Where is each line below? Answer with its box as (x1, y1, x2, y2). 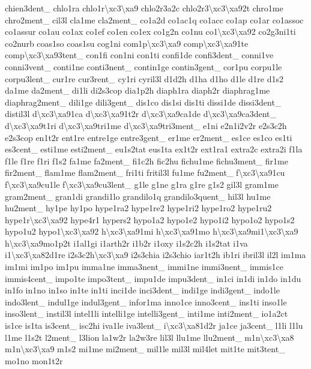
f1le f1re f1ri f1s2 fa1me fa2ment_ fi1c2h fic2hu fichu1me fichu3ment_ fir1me (5, 154, 288, 167)
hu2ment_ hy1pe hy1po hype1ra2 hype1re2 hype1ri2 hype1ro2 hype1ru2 (5, 202, 272, 214)
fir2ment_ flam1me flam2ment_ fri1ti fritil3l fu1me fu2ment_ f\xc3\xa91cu (5, 166, 285, 179)
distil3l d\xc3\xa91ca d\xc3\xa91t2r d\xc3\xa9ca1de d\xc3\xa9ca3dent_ (5, 107, 277, 120)
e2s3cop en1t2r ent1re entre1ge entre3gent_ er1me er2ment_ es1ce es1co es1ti (5, 131, 292, 143)
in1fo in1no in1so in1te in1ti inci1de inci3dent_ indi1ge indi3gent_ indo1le (5, 284, 280, 296)
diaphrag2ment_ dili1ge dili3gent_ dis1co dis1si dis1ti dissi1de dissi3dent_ (5, 95, 282, 108)
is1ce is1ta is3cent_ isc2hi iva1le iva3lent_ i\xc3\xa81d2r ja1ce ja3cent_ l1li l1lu (5, 319, 303, 332)
